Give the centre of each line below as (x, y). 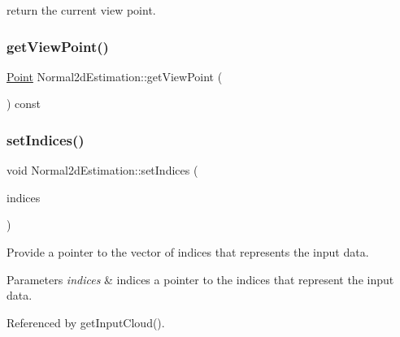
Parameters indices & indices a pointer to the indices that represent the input (200, 279)
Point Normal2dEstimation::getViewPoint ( (115, 76)
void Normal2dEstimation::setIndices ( (102, 170)
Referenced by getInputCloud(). (86, 322)
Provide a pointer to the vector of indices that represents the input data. (188, 252)
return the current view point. (81, 10)
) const (24, 104)
